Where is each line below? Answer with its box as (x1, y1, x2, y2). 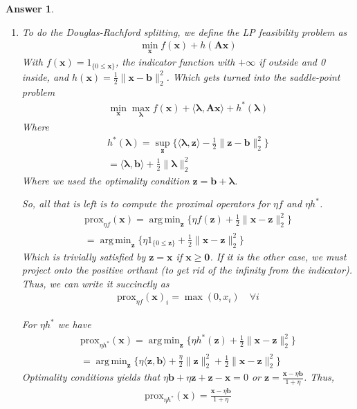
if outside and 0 (259, 55, 326, 69)
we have (57, 317, 91, 332)
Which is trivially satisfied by (21, 249, 146, 263)
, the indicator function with (116, 55, 235, 69)
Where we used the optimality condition (21, 173, 190, 187)
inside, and (21, 69, 69, 84)
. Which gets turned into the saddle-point (166, 69, 340, 84)
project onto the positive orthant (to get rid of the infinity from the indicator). (21, 263, 352, 277)
